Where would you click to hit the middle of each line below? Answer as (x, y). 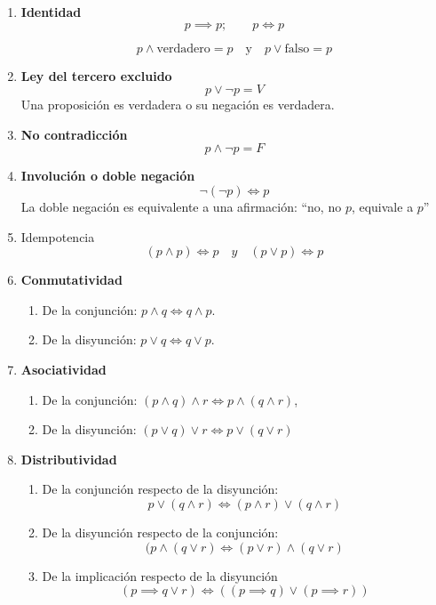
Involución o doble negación (108, 176)
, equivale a (382, 206)
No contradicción (74, 134)
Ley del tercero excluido (96, 75)
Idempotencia (58, 236)
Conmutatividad (71, 280)
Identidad (51, 12)
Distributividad (69, 459)
